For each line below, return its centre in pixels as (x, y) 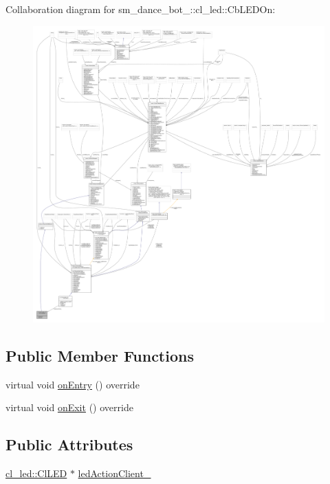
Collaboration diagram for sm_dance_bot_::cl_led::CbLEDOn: (141, 9)
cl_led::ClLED (36, 473)
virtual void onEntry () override (73, 384)
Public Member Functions (100, 355)
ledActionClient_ (114, 473)
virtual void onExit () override (69, 407)
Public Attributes (69, 444)
